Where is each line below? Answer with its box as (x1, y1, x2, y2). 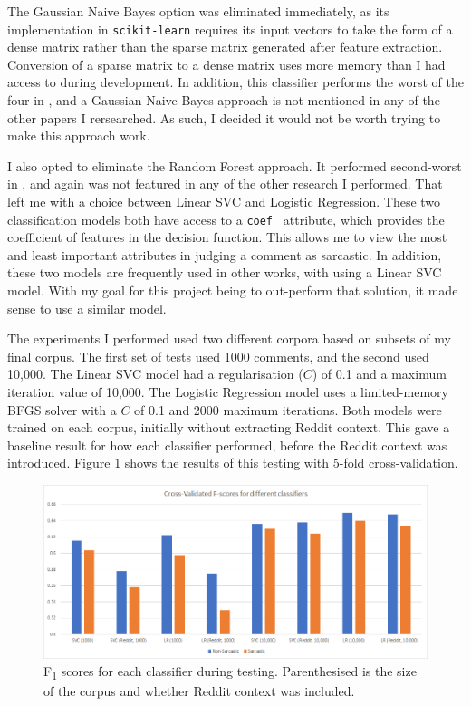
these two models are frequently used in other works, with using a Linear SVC (7, 263, 442, 282)
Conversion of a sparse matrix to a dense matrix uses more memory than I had (7, 54, 446, 73)
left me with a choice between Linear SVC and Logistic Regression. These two (7, 192, 441, 210)
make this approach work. (7, 126, 150, 145)
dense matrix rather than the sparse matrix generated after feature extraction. (7, 37, 443, 56)
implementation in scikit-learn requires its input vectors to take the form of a (7, 19, 453, 38)
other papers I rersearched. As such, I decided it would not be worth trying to (7, 108, 441, 127)
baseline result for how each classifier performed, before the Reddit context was (7, 435, 447, 454)
